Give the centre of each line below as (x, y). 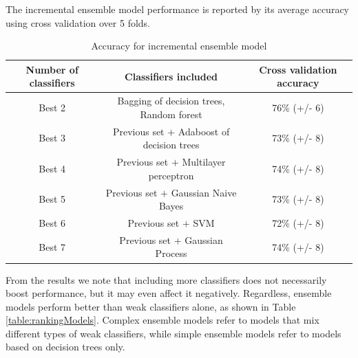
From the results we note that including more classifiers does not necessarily (166, 279)
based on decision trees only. (65, 347)
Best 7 (52, 246)
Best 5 (52, 199)
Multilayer (204, 162)
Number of (52, 69)
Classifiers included (171, 76)
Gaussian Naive (204, 192)
